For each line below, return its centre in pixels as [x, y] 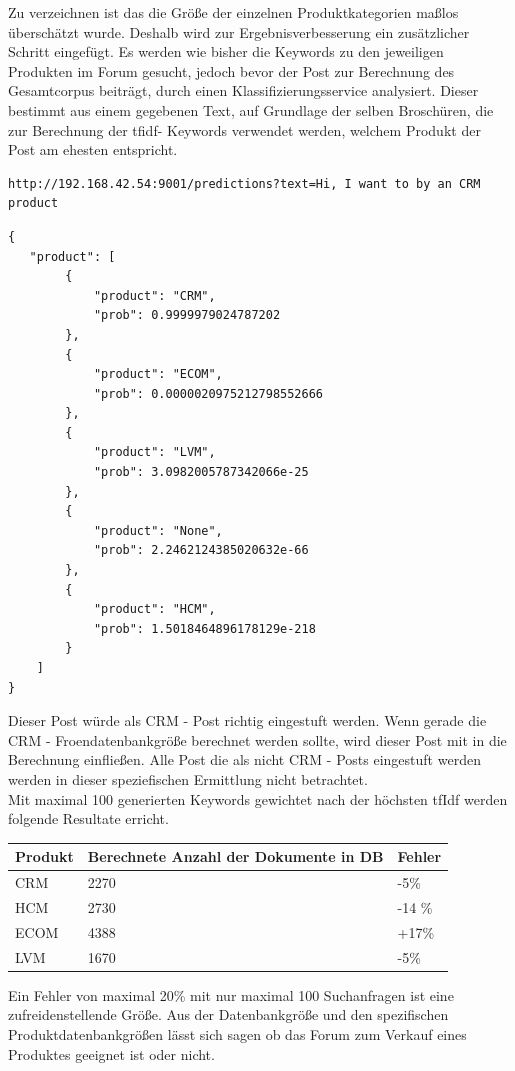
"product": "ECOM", [158, 374]
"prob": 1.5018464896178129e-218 [204, 628]
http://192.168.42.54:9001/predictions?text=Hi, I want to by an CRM [244, 183]
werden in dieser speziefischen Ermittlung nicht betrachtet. [188, 778]
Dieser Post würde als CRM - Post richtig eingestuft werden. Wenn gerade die [247, 720]
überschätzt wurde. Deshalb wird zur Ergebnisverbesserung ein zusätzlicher [239, 31]
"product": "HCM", [154, 609]
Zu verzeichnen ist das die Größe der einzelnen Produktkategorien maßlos [233, 12]
